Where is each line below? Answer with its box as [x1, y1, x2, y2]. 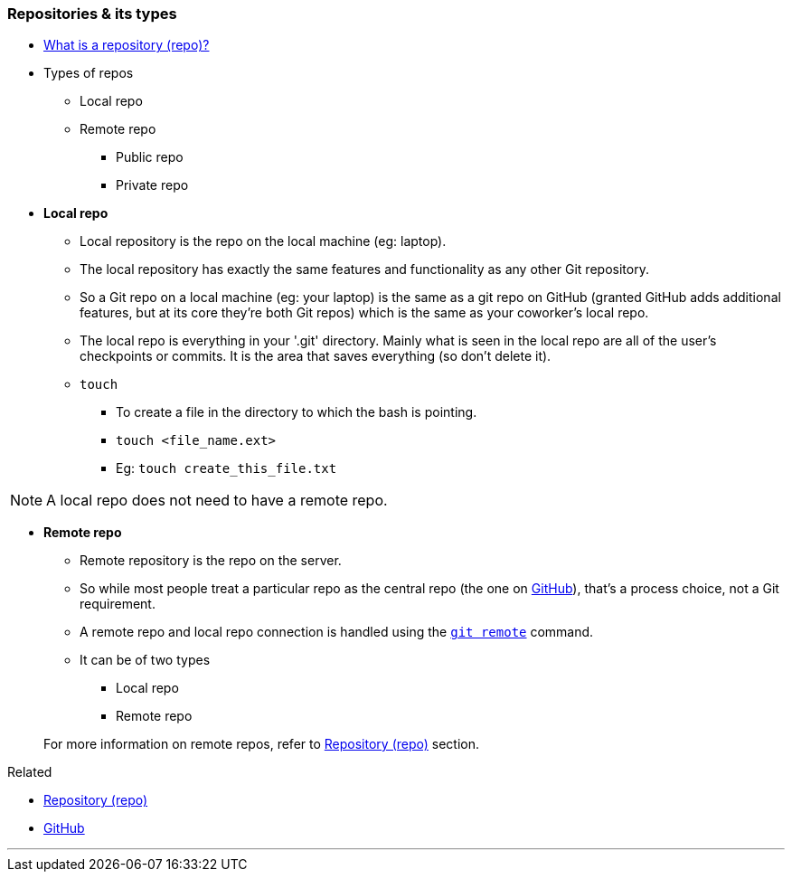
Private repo [116, 177, 189, 194]
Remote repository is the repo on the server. [80, 553, 342, 569]
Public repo [116, 149, 184, 165]
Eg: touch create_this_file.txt [116, 460, 337, 477]
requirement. [80, 596, 156, 612]
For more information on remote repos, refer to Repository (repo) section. [43, 736, 480, 752]
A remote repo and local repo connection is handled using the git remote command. [80, 624, 594, 640]
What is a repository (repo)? [43, 37, 210, 53]
